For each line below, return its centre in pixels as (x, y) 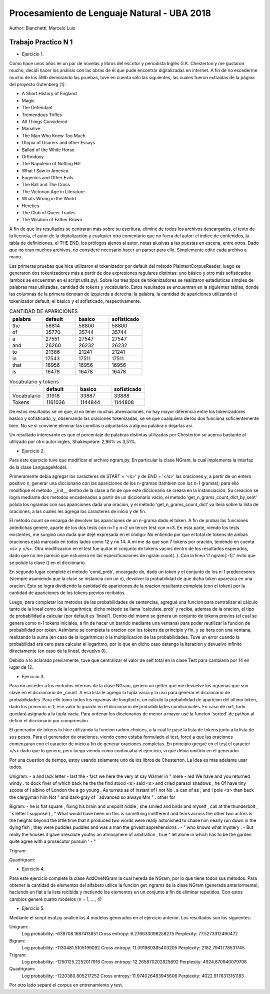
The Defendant (37, 108)
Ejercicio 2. (33, 451)
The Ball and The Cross (46, 185)
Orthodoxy (33, 156)
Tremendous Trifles (42, 115)
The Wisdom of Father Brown (52, 220)
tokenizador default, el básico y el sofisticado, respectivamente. (75, 301)
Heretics (30, 206)
